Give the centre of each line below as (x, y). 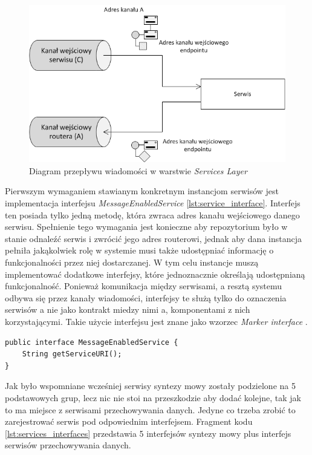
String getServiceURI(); (72, 354)
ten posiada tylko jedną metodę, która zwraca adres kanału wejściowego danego (152, 214)
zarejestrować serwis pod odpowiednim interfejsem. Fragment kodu (129, 421)
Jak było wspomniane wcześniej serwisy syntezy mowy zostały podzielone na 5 (150, 386)
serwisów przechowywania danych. (68, 445)
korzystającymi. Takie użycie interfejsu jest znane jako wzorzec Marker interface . (156, 322)
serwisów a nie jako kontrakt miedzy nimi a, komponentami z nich (128, 309)
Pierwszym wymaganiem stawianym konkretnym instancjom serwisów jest (142, 191)
